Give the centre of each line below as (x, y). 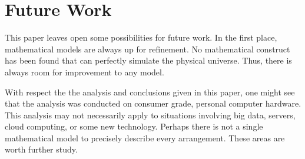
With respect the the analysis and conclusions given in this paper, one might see (150, 92)
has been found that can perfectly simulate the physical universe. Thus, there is (148, 60)
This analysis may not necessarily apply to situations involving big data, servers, (150, 115)
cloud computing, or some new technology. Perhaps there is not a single (134, 126)
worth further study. (41, 149)
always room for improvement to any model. (84, 72)
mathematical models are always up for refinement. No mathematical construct (147, 49)
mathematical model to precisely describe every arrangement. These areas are (145, 138)
